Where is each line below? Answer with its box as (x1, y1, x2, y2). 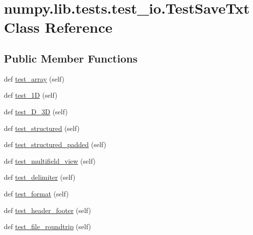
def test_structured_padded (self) (4, 139, 106, 150)
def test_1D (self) (4, 90, 58, 100)
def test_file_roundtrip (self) (4, 221, 91, 232)
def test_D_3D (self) (4, 106, 68, 116)
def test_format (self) (4, 188, 69, 198)
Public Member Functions (4, 50, 137, 65)
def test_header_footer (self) (4, 205, 91, 215)
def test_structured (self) (4, 123, 80, 133)
